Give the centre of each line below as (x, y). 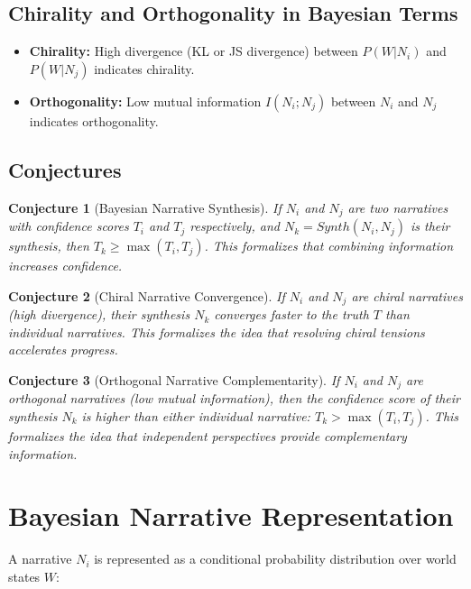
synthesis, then (49, 246)
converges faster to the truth (291, 314)
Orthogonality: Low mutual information (145, 101)
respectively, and (235, 226)
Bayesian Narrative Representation (231, 515)
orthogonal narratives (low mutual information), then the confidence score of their (234, 398)
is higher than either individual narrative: (196, 415)
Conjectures (65, 169)
